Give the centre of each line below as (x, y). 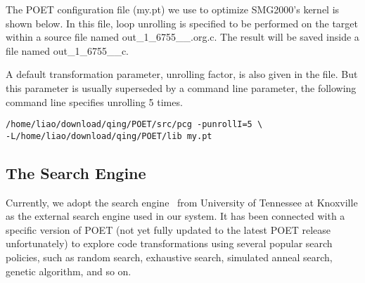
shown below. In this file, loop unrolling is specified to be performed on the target (182, 23)
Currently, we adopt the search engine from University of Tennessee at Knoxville (182, 202)
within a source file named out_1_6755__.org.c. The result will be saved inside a (182, 37)
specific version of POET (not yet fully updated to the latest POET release (168, 229)
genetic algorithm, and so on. (69, 271)
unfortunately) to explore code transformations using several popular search (169, 243)
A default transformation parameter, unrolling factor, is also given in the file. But (182, 74)
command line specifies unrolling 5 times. (94, 101)
